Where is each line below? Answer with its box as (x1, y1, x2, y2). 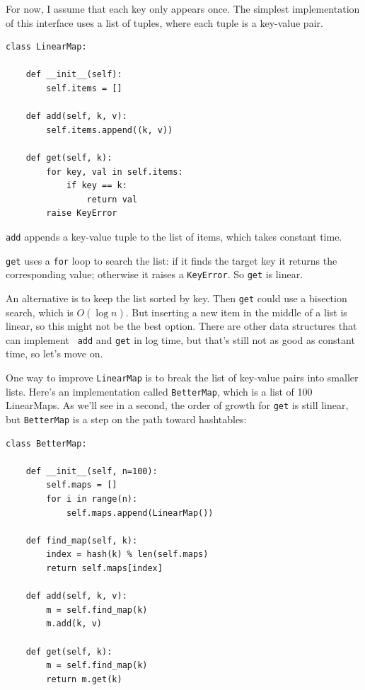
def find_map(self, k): (25, 535, 138, 546)
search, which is (6, 304, 74, 319)
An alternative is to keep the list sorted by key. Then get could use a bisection (6, 290, 347, 305)
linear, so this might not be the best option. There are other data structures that (6, 318, 357, 333)
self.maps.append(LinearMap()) (66, 507, 214, 518)
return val (86, 194, 138, 205)
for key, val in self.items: (46, 166, 183, 177)
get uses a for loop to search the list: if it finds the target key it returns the (6, 253, 337, 268)
